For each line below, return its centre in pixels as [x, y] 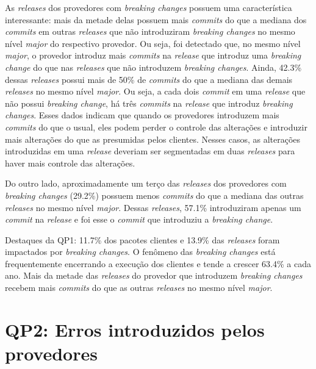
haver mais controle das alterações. [70, 163]
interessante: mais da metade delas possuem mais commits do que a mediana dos [156, 19]
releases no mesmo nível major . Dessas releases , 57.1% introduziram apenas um [153, 207]
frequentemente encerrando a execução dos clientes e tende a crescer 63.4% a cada [158, 263]
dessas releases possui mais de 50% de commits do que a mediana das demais [149, 79]
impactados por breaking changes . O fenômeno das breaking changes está [140, 252]
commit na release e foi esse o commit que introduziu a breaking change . [139, 219]
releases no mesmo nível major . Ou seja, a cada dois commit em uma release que [155, 91]
